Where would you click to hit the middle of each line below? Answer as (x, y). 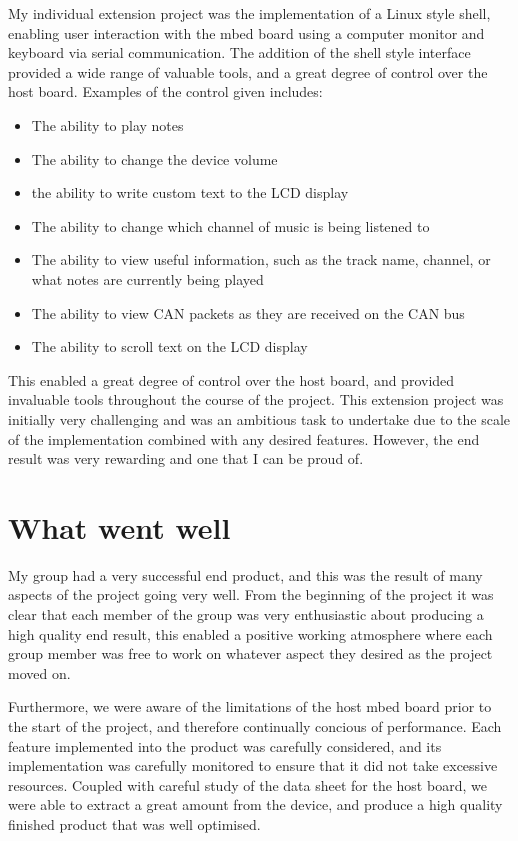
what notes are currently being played (147, 278)
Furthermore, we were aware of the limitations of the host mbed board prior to (250, 706)
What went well (119, 526)
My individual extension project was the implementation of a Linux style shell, (249, 13)
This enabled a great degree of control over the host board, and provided (231, 379)
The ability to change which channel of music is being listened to (230, 225)
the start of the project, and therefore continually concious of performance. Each (255, 725)
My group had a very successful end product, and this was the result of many (245, 574)
